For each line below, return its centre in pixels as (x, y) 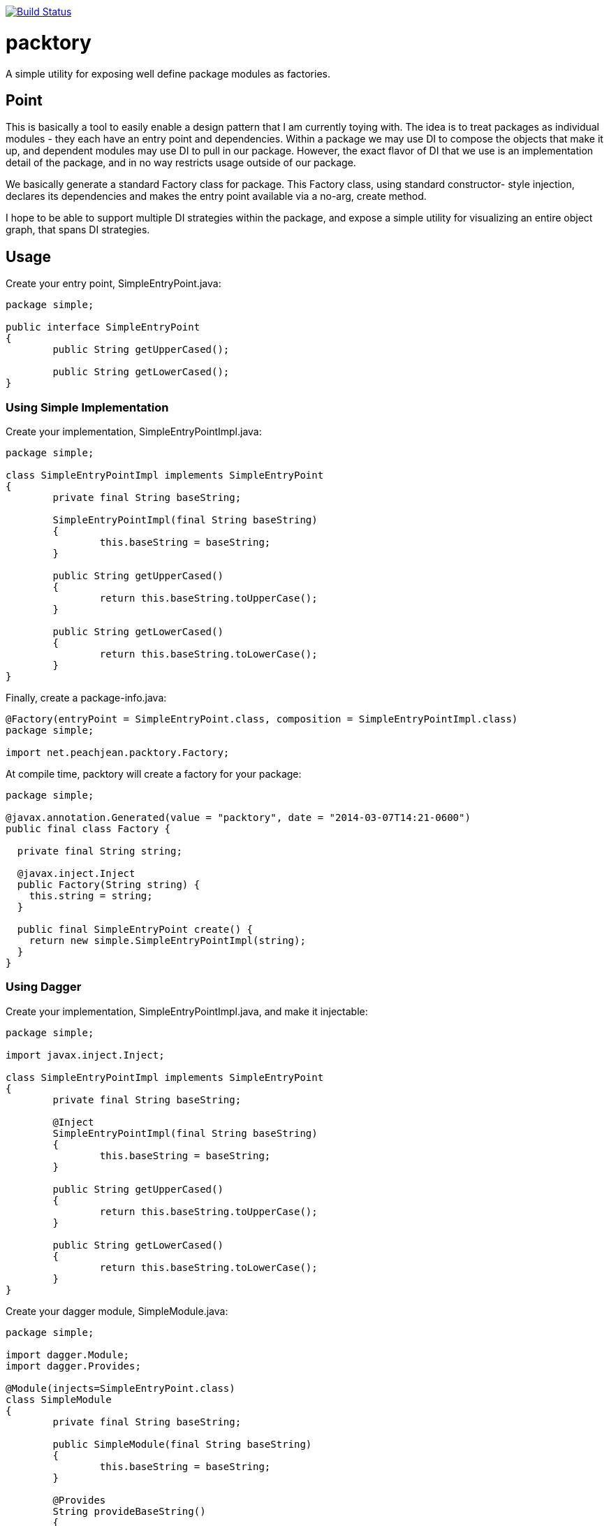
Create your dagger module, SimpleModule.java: (117, 1311)
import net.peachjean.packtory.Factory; (118, 752)
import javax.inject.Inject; (85, 1055)
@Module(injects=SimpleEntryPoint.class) (120, 1388)
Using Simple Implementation (87, 407)
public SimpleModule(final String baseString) (182, 1444)
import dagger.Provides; (73, 1366)
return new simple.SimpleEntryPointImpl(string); (167, 940)
